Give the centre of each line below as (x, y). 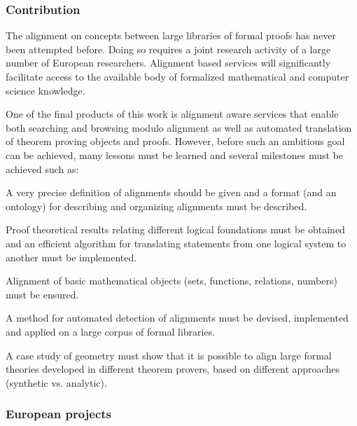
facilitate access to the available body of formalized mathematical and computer (177, 76)
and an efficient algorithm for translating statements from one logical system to (176, 243)
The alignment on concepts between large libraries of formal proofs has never (171, 35)
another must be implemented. (71, 257)
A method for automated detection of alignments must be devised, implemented (177, 318)
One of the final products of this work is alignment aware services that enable (172, 114)
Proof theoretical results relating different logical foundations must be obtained (175, 229)
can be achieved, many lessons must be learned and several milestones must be (175, 154)
